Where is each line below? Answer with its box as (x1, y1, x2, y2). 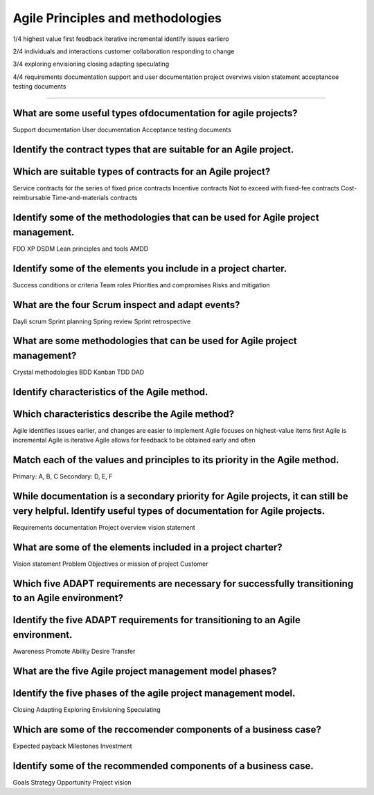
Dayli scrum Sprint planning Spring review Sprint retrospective (12, 317, 191, 325)
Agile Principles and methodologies (12, 10, 222, 26)
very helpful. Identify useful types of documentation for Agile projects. (12, 505, 326, 517)
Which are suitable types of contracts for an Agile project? (12, 166, 271, 177)
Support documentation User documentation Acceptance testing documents (12, 125, 231, 134)
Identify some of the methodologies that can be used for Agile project (12, 212, 319, 224)
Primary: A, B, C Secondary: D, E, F (12, 472, 113, 481)
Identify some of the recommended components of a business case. (12, 760, 314, 771)
